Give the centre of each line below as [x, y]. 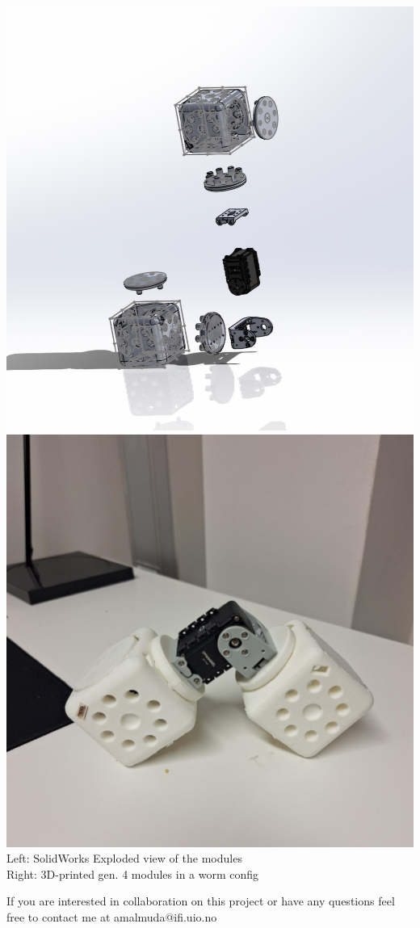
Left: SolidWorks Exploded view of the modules [124, 858]
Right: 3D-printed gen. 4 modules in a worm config [133, 873]
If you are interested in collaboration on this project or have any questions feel [201, 901]
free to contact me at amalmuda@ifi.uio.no [112, 916]
